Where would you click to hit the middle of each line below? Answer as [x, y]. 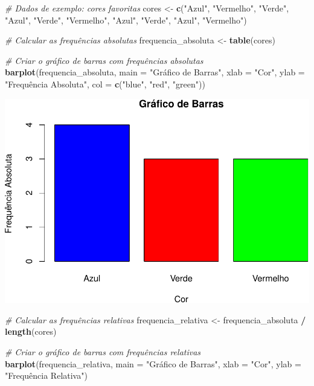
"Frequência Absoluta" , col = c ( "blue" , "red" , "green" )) [105, 84]
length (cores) [31, 331]
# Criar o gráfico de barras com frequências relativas [103, 352]
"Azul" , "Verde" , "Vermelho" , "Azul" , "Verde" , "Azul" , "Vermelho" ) [126, 20]
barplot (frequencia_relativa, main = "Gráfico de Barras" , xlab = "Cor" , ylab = [153, 363]
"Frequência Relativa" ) [46, 375]
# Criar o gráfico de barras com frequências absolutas [104, 60]
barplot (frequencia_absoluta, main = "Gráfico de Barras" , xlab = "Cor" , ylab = [155, 72]
